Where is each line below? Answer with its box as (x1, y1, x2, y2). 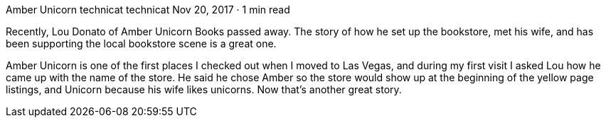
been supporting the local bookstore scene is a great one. (6, 37, 277, 49)
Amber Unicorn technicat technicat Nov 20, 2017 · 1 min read (6, 4, 290, 16)
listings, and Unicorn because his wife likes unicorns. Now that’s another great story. (6, 83, 402, 95)
